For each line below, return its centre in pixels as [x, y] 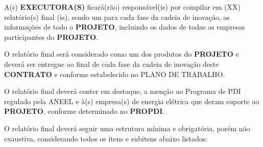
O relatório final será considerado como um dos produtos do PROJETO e [122, 54]
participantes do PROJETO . [51, 36]
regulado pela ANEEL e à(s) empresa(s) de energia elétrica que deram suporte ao [132, 101]
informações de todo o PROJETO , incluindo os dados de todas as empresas [125, 27]
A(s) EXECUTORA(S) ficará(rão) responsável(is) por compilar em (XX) [122, 7]
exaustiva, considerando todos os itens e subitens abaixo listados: [106, 138]
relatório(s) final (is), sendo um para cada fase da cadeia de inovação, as [117, 17]
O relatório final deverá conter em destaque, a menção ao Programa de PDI [123, 91]
